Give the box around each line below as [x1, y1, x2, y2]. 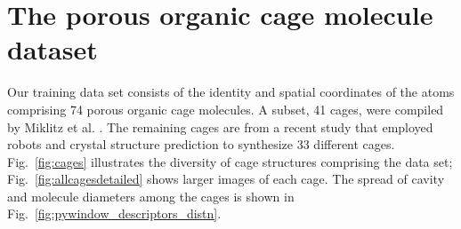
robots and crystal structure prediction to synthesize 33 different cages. [7, 135, 395, 154]
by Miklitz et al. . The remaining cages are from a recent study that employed [7, 117, 433, 136]
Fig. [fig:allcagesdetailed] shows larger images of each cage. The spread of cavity [7, 170, 445, 188]
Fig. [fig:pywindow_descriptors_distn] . [7, 204, 222, 223]
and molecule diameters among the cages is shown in [7, 186, 295, 205]
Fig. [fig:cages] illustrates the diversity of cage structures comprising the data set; [7, 152, 453, 170]
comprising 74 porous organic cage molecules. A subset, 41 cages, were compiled [7, 99, 444, 118]
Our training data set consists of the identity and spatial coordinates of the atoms [7, 83, 455, 101]
